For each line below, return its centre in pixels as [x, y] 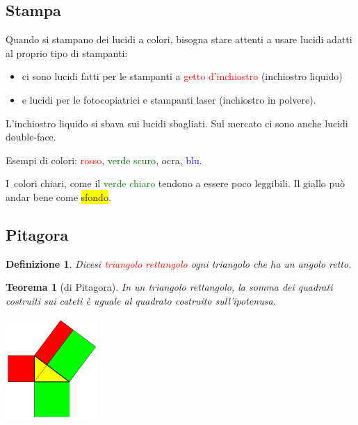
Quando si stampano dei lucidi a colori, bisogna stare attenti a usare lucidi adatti [179, 39]
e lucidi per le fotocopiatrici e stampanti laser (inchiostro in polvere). [169, 99]
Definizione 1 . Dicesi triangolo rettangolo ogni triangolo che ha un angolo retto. [179, 263]
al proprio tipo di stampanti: [67, 53]
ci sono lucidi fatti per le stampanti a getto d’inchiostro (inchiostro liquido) [182, 76]
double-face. [31, 137]
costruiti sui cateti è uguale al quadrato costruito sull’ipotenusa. [141, 300]
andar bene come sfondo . [58, 197]
